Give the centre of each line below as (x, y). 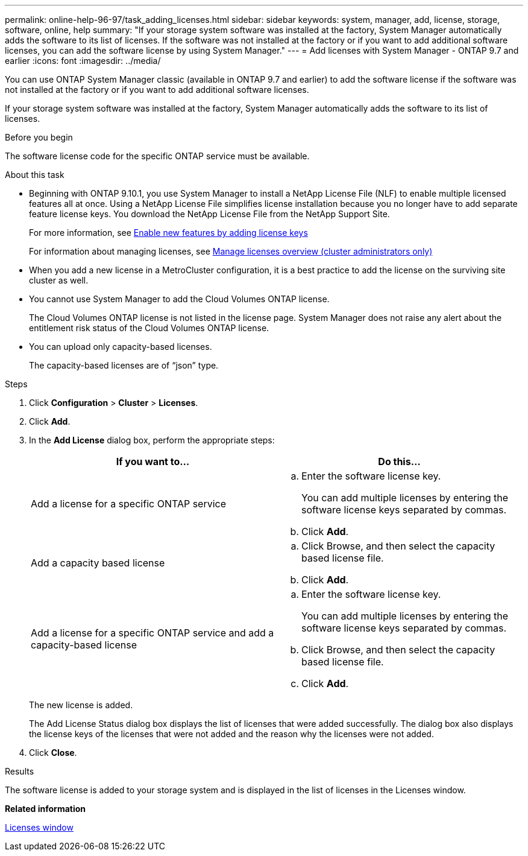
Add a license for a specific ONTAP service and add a (152, 633)
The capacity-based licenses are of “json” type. (124, 365)
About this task (35, 175)
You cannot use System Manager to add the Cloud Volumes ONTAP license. (179, 299)
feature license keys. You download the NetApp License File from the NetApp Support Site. (209, 214)
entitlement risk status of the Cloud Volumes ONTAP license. (149, 328)
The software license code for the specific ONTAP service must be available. (157, 156)
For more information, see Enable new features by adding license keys (168, 233)
